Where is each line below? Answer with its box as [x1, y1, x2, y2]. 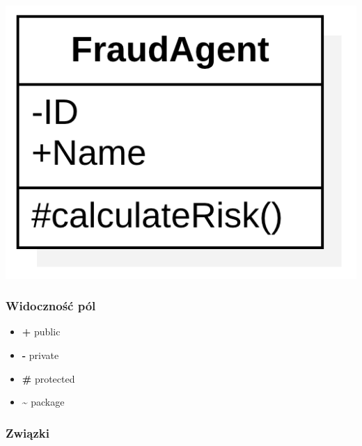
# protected [22, 371, 75, 385]
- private [22, 348, 59, 363]
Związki [6, 424, 49, 441]
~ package [22, 395, 65, 409]
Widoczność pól [6, 297, 96, 314]
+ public [22, 324, 61, 339]
